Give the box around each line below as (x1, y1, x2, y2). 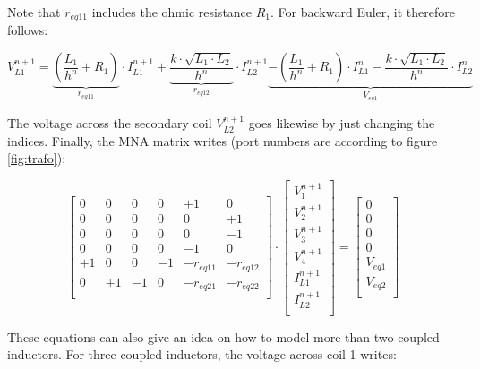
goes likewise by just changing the (248, 114, 435, 133)
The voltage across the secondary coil (7, 114, 212, 133)
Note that (7, 3, 61, 21)
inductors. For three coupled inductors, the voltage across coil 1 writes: (7, 345, 397, 364)
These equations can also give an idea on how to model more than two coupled (7, 327, 440, 346)
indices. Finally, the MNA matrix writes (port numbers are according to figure (7, 131, 438, 150)
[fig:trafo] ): (7, 149, 66, 167)
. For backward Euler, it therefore (270, 3, 455, 21)
